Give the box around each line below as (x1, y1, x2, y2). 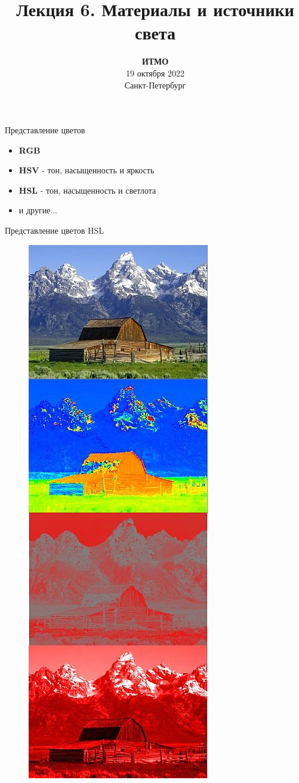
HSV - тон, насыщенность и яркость (19, 164, 155, 176)
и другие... (19, 204, 58, 216)
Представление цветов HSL (5, 224, 104, 237)
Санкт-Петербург (124, 78, 186, 91)
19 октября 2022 (126, 66, 184, 79)
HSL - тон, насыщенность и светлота (19, 183, 156, 196)
